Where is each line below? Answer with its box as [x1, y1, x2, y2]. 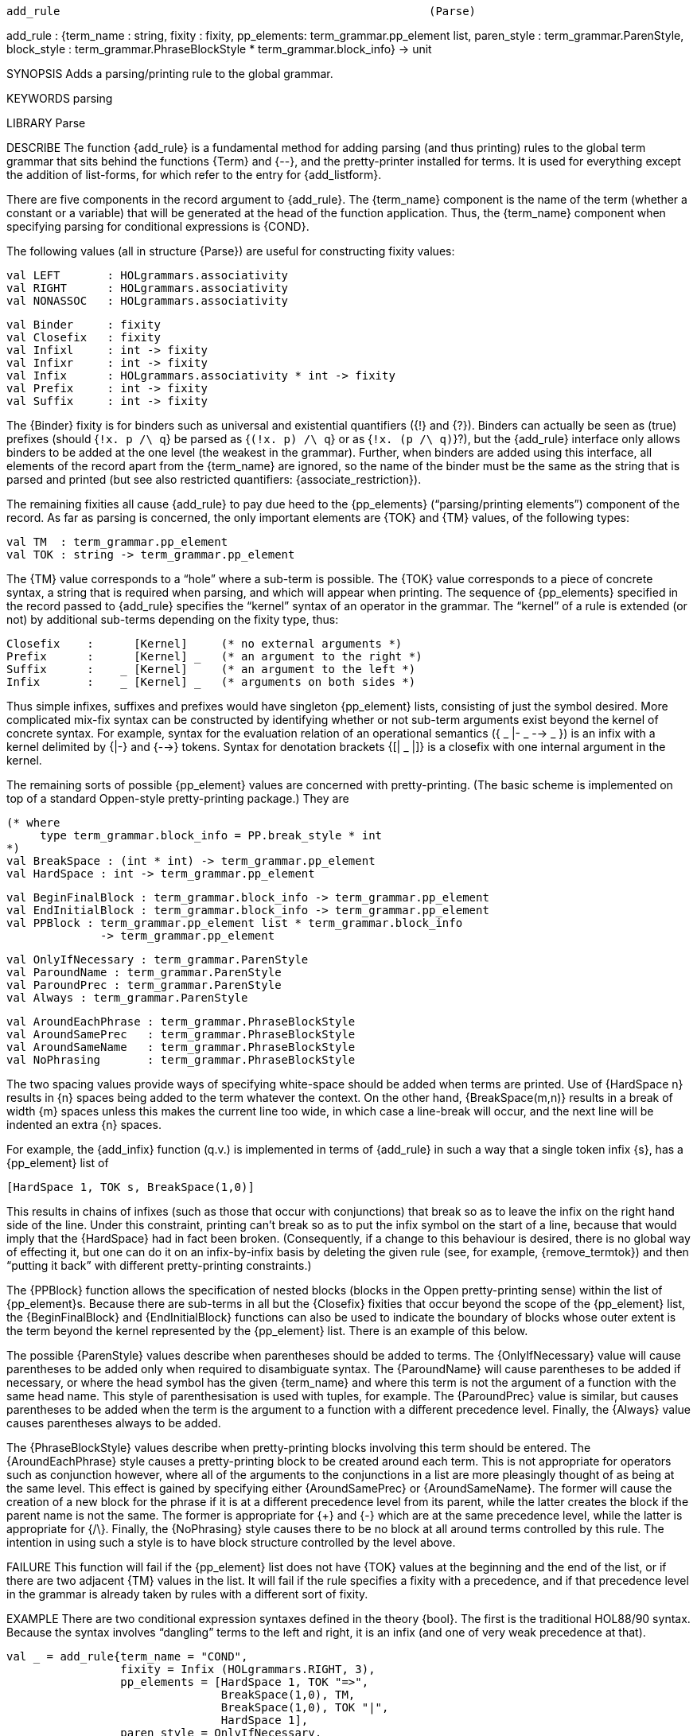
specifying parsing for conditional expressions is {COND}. [6, 220, 310, 233]
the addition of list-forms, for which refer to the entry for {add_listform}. [6, 168, 382, 181]
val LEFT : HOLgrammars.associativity [6, 269, 289, 282]
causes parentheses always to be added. [6, 1416, 221, 1430]
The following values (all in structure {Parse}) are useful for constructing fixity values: [6, 244, 455, 258]
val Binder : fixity [6, 318, 161, 331]
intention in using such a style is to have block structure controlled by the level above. [6, 1536, 456, 1549]
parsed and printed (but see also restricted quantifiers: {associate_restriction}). [6, 473, 422, 486]
